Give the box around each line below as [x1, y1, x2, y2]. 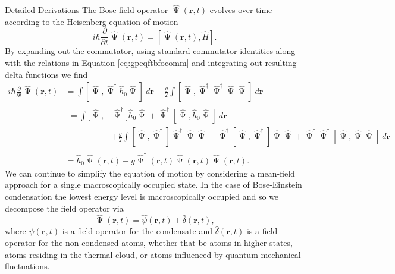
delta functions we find [5, 68, 88, 80]
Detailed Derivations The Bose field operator [5, 4, 168, 16]
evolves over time [209, 4, 272, 16]
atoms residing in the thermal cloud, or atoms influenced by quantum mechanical [5, 248, 301, 260]
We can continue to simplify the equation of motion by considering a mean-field [5, 166, 295, 179]
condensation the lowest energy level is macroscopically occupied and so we [5, 190, 279, 203]
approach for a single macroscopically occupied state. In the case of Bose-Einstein [5, 178, 302, 191]
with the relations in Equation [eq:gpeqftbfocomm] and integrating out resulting [5, 56, 297, 69]
